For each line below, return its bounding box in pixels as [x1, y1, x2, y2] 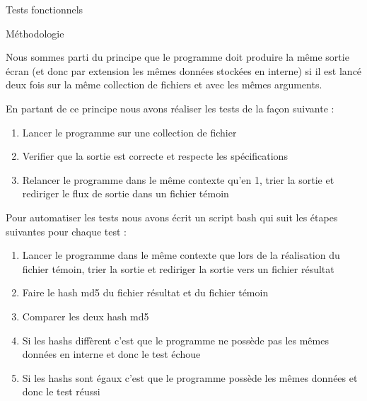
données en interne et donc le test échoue [22, 347, 201, 361]
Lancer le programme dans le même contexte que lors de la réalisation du [22, 248, 340, 262]
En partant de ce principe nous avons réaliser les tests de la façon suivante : [6, 100, 334, 115]
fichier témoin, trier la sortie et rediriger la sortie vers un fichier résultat [22, 261, 334, 276]
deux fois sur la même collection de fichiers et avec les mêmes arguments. [6, 77, 322, 92]
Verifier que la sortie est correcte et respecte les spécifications [22, 149, 288, 163]
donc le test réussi [22, 384, 100, 399]
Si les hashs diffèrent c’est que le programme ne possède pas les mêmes [22, 332, 329, 347]
